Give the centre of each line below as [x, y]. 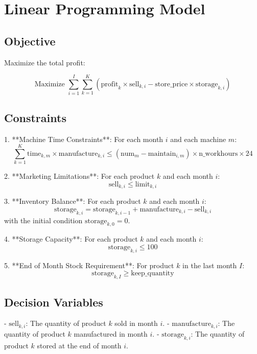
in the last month [210, 265]
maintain [162, 154]
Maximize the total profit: [45, 62]
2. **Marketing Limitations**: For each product [79, 176]
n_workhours [218, 154]
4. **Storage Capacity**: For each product [71, 239]
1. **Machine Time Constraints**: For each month [84, 139]
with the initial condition [43, 220]
